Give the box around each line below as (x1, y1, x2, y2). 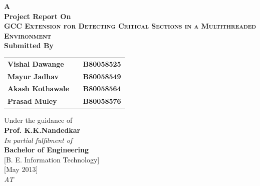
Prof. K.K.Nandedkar (4, 124, 81, 135)
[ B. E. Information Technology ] (4, 154, 100, 164)
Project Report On (4, 11, 71, 21)
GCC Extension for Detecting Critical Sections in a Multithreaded (4, 21, 256, 31)
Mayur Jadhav (8, 71, 59, 81)
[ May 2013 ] (4, 164, 38, 174)
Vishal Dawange (8, 58, 64, 69)
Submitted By (4, 40, 54, 51)
